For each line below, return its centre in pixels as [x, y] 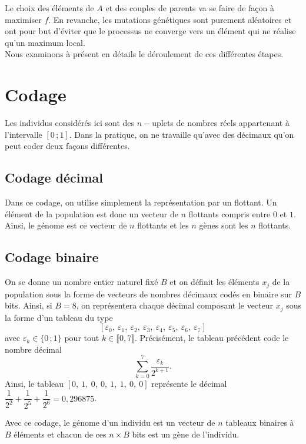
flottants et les [163, 225]
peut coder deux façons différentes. [67, 146]
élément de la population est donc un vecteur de [92, 213]
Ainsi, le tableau [34, 384]
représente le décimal [189, 384]
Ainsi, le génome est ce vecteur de [66, 225]
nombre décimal [33, 349]
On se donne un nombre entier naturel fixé [82, 282]
